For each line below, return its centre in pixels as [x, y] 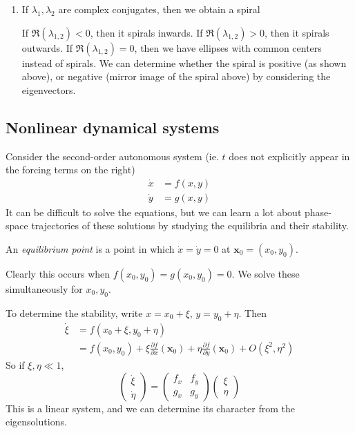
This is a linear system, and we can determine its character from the [150, 408]
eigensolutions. [36, 422]
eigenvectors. [49, 89]
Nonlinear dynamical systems [113, 127]
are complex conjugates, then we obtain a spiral [159, 9]
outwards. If [47, 47]
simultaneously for [44, 289]
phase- [318, 212]
